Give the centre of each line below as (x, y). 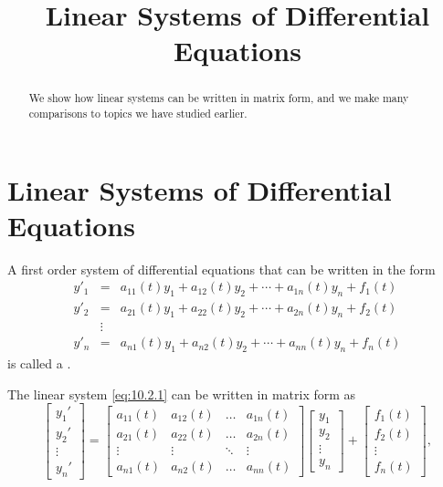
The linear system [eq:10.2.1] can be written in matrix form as (182, 394)
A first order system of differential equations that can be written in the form (221, 269)
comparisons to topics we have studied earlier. (138, 114)
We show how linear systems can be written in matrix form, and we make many (219, 98)
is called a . (39, 363)
